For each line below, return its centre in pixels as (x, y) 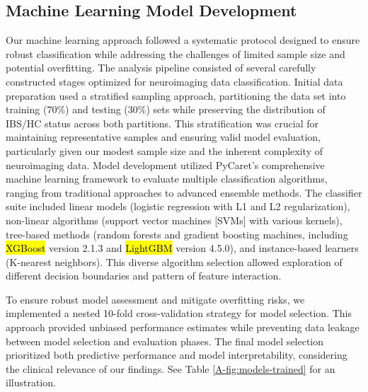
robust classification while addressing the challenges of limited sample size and (176, 53)
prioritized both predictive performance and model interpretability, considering (177, 355)
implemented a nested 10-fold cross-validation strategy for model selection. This (179, 313)
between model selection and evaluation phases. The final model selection (165, 341)
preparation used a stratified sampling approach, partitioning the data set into (176, 95)
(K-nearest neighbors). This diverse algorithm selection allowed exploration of (174, 261)
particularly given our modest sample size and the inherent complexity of (164, 150)
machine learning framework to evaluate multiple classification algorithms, (167, 179)
